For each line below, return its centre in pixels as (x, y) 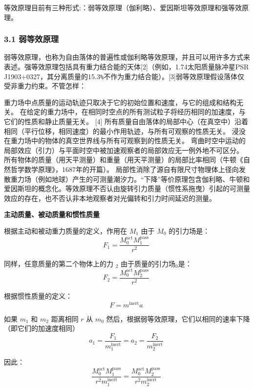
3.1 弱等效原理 (32, 39)
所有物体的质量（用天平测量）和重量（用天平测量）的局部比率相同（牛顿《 (124, 160)
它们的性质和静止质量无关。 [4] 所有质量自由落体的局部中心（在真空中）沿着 (126, 121)
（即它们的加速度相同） (42, 328)
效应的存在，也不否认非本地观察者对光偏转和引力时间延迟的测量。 (110, 198)
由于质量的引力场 (148, 263)
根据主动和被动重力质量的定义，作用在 (65, 230)
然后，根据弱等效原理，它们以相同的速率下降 (178, 318)
